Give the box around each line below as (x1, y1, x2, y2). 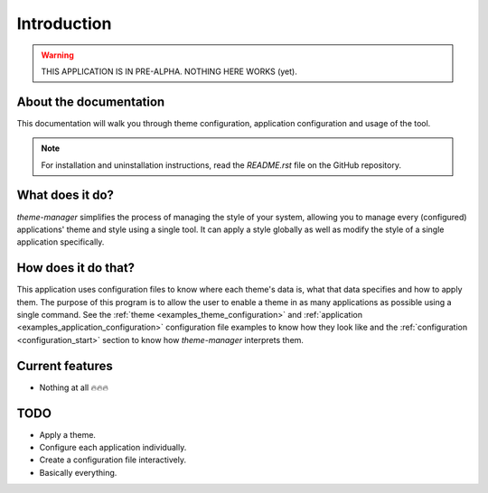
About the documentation (16, 94, 165, 109)
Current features (16, 358, 113, 374)
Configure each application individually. (39, 442, 187, 452)
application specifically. (16, 237, 105, 247)
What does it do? (16, 188, 115, 203)
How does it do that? (16, 260, 136, 275)
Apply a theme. (39, 429, 97, 440)
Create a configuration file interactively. (39, 454, 187, 465)
